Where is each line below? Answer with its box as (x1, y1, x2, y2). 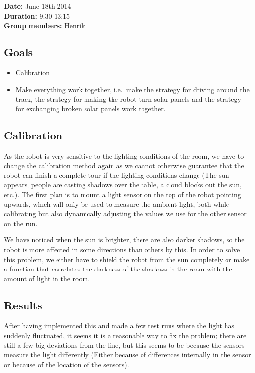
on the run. (4, 218, 38, 228)
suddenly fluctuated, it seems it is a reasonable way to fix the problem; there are (4, 330, 247, 340)
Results (4, 297, 42, 312)
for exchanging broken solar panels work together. (15, 103, 166, 113)
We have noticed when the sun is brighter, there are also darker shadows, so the (4, 235, 245, 245)
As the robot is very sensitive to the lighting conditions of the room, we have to (4, 150, 244, 161)
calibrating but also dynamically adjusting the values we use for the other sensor (4, 208, 247, 219)
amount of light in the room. (4, 273, 90, 283)
